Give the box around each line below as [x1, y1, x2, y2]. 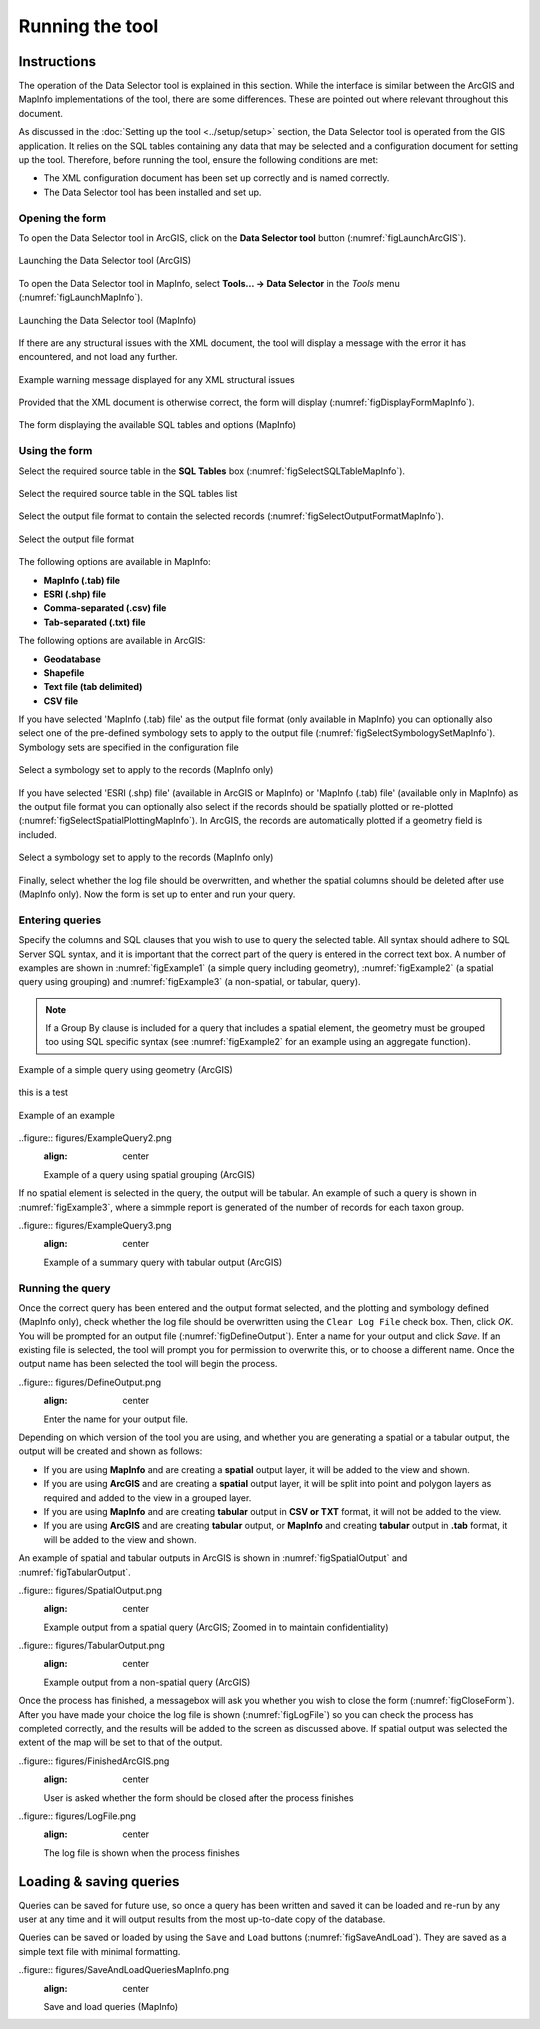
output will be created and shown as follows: [18, 1445, 203, 1457]
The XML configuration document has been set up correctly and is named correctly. [43, 172, 390, 184]
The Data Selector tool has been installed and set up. [43, 186, 262, 198]
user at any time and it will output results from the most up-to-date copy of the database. [18, 1913, 386, 1925]
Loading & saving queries [18, 1873, 180, 1890]
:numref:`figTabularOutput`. [18, 1566, 132, 1578]
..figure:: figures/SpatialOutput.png [18, 1584, 163, 1596]
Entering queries [18, 913, 102, 927]
